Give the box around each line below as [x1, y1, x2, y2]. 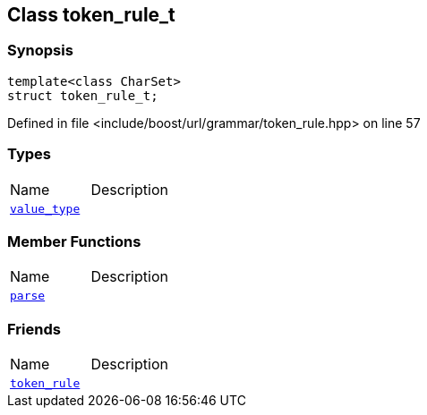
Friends [7, 319, 61, 338]
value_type [10, 201, 81, 216]
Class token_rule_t [7, 4, 175, 26]
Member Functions [7, 232, 141, 250]
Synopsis [7, 41, 73, 60]
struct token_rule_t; [7, 88, 158, 103]
